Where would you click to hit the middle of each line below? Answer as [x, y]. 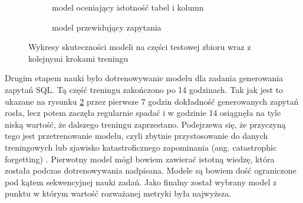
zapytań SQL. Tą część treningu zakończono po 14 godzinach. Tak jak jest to [144, 89]
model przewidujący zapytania [107, 27]
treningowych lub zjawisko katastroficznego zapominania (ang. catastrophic [141, 147]
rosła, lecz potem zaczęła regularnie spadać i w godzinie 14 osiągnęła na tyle [143, 113]
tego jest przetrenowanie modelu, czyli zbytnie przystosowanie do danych [136, 136]
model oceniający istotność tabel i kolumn [128, 7]
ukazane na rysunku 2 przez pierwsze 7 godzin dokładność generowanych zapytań [152, 101]
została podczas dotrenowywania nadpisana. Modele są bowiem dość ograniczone [151, 170]
